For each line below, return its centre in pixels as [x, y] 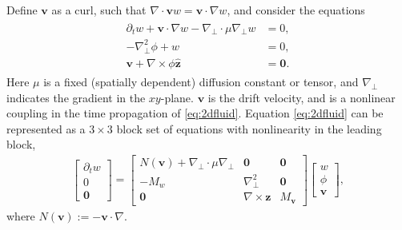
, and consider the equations [296, 10]
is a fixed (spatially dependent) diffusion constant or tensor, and [201, 82]
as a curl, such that [99, 10]
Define [22, 10]
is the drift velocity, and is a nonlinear [301, 97]
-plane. [177, 97]
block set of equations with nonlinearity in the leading [249, 128]
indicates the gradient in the [76, 97]
